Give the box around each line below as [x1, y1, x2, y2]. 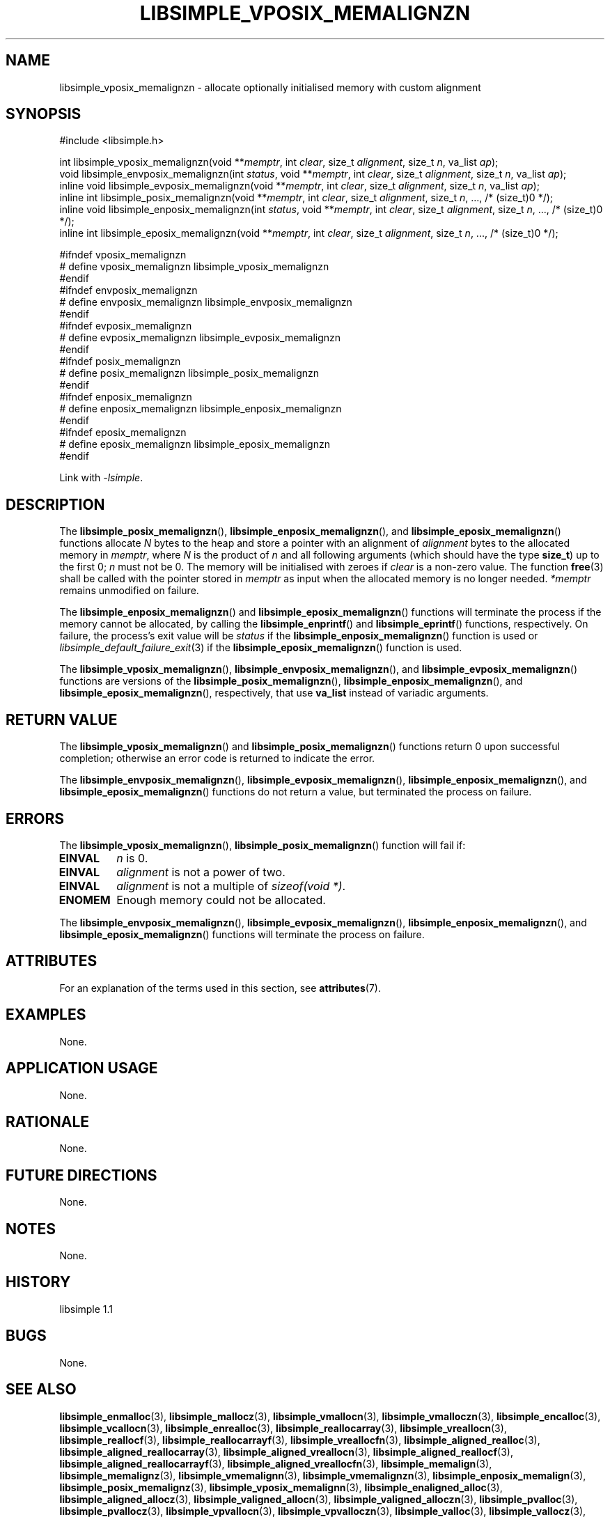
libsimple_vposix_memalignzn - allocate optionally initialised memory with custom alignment [59, 81, 481, 93]
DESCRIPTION [6, 495, 105, 513]
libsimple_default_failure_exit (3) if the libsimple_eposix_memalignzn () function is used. [59, 641, 462, 654]
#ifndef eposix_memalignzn [59, 426, 187, 439]
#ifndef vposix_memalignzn [59, 249, 187, 261]
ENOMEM [58, 892, 111, 907]
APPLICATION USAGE [6, 1059, 158, 1078]
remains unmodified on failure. [59, 584, 199, 597]
